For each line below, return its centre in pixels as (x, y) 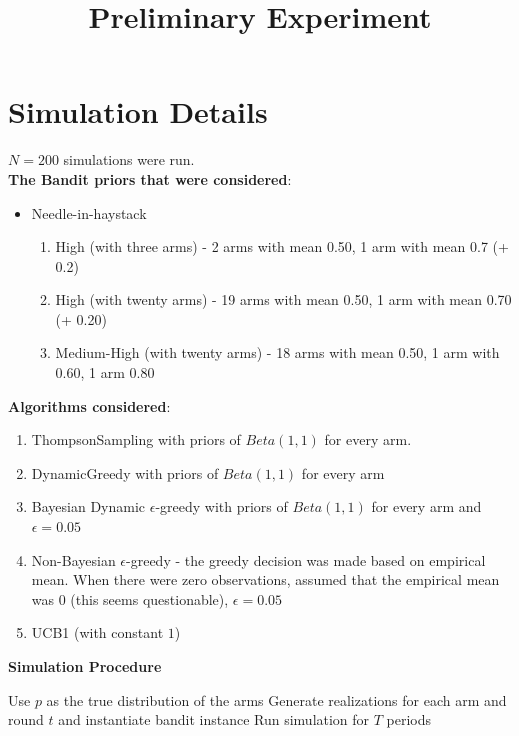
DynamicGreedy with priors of (125, 472)
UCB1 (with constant (97, 632)
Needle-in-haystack (89, 212)
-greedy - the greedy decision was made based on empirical (306, 559)
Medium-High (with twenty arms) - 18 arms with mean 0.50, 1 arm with (277, 352)
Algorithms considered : (89, 405)
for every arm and (426, 506)
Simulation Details (138, 111)
